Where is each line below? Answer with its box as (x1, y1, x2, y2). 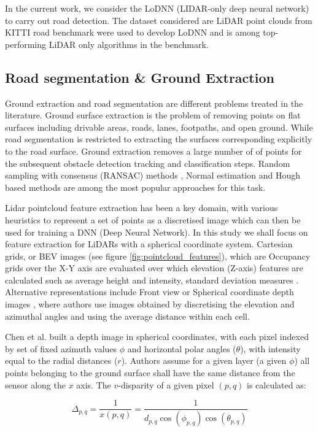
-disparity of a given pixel (118, 378, 214, 391)
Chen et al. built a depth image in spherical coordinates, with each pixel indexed (5, 330, 309, 343)
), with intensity (240, 342, 301, 355)
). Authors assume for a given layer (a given (121, 354, 287, 367)
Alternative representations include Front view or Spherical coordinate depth (5, 285, 294, 298)
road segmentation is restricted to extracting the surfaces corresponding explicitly (5, 133, 312, 145)
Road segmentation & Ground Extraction (5, 67, 274, 87)
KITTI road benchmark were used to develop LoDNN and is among (5, 26, 260, 39)
